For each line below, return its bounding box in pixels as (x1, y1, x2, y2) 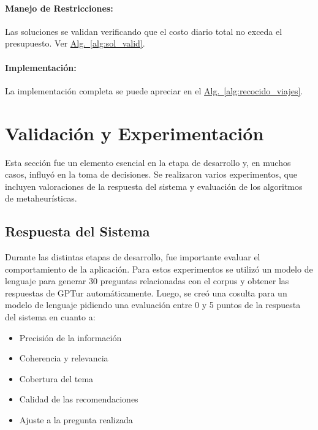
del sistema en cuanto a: (5, 311, 96, 323)
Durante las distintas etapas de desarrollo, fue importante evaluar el (5, 251, 260, 263)
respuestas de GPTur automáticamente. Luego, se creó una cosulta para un (5, 286, 287, 299)
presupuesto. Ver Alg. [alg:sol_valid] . (5, 37, 145, 50)
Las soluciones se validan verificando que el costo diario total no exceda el (5, 25, 282, 37)
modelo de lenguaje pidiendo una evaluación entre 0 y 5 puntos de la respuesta (5, 298, 301, 311)
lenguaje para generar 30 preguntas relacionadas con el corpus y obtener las (5, 274, 289, 287)
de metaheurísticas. (5, 192, 77, 205)
